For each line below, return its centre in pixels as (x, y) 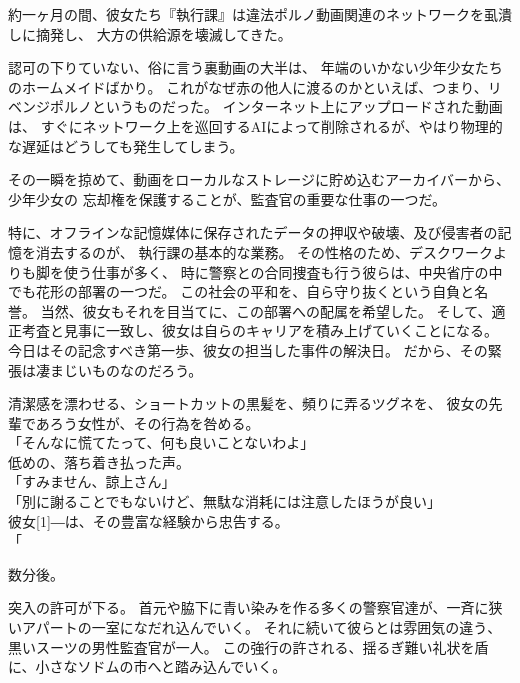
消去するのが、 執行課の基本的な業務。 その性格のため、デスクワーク (264, 251)
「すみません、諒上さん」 (92, 481)
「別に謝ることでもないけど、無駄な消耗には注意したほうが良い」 (224, 501)
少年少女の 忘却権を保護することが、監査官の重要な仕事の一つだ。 (227, 198)
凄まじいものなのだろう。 (119, 369)
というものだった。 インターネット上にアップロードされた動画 (297, 106)
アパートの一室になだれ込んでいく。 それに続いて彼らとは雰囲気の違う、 (261, 627)
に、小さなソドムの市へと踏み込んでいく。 (147, 666)
